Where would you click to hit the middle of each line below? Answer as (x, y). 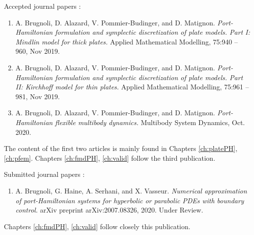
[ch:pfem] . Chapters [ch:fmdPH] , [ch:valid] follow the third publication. (110, 158)
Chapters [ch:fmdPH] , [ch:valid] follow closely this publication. (97, 226)
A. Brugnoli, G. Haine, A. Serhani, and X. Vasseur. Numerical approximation (131, 190)
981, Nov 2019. (38, 96)
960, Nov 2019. (38, 51)
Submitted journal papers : (44, 174)
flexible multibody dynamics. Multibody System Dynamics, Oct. (150, 122)
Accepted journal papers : (42, 6)
